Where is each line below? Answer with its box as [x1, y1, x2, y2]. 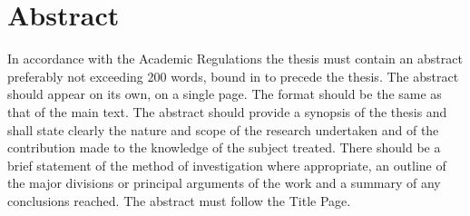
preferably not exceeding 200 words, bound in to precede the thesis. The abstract [7, 66, 459, 85]
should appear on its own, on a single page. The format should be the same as [7, 84, 442, 103]
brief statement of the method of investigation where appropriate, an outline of [7, 155, 446, 174]
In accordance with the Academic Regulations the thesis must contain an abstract [7, 49, 463, 68]
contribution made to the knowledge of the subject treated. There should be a [7, 138, 441, 157]
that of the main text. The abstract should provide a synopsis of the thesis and [7, 102, 447, 121]
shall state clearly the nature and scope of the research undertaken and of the [7, 120, 439, 139]
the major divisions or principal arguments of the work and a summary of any [7, 173, 441, 192]
